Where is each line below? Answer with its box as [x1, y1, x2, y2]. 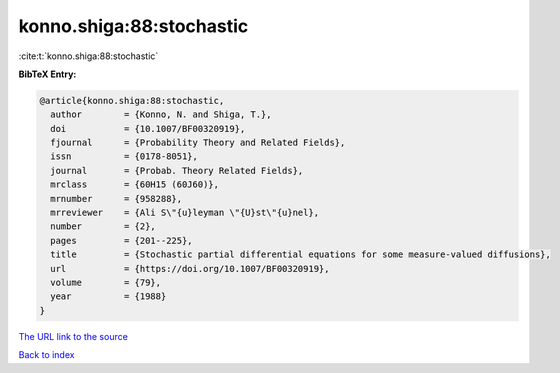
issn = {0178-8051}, [50, 151, 199, 162]
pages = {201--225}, [50, 235, 194, 246]
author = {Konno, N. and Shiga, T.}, [50, 109, 272, 120]
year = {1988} [50, 291, 167, 302]
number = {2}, [50, 221, 157, 232]
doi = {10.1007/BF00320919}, [50, 123, 246, 134]
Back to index [18, 349, 75, 361]
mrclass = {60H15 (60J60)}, [50, 179, 220, 190]
